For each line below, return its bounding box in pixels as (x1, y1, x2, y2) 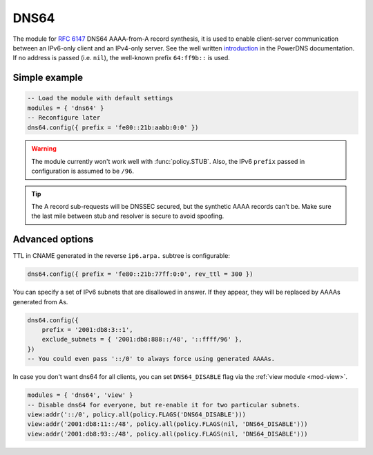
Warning (31, 145, 57, 153)
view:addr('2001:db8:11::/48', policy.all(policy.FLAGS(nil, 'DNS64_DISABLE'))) (27, 420, 308, 428)
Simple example (12, 72, 84, 84)
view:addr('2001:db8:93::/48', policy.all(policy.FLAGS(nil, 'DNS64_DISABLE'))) (27, 429, 308, 438)
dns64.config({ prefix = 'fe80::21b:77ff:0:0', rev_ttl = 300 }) (27, 270, 254, 278)
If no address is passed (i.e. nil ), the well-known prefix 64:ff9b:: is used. (12, 54, 231, 62)
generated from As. (12, 297, 68, 306)
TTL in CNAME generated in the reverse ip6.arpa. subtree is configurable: (12, 252, 231, 260)
